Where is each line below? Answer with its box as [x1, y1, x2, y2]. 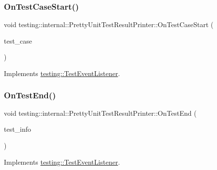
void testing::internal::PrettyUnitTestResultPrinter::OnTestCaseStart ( [4, 19, 214, 30]
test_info [4, 124, 31, 134]
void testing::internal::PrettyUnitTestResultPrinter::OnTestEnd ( [4, 108, 197, 118]
